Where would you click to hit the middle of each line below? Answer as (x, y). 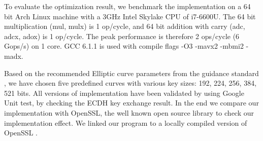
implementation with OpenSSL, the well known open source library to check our (129, 112)
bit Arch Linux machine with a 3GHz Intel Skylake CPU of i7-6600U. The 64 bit (130, 16)
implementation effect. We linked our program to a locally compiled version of (126, 122)
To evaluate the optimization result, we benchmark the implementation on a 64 (127, 6)
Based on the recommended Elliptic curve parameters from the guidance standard (131, 73)
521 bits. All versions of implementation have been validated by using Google (124, 93)
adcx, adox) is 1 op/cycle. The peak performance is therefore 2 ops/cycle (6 (122, 36)
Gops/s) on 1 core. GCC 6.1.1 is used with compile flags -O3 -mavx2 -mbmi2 (124, 46)
